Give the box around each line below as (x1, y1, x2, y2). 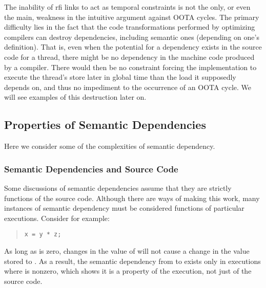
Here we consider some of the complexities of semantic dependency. (4, 141, 215, 151)
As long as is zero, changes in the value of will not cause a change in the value (4, 245, 250, 256)
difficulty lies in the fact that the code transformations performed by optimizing (4, 21, 255, 32)
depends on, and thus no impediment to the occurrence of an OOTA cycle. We (4, 81, 252, 92)
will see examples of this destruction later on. (4, 92, 147, 102)
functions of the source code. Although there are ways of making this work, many (4, 192, 260, 203)
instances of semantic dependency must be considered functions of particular (4, 203, 244, 213)
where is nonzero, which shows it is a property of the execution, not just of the (4, 265, 252, 276)
